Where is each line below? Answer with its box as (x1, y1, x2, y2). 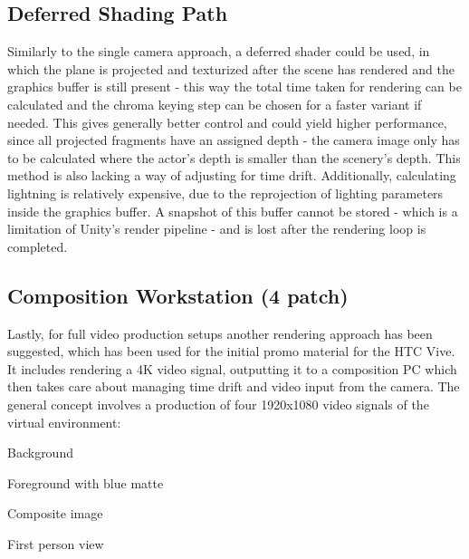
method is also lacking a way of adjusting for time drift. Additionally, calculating (7, 166, 456, 185)
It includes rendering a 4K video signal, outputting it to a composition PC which (7, 359, 457, 378)
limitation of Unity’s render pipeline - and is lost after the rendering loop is (7, 219, 426, 238)
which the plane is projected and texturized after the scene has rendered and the (7, 59, 455, 78)
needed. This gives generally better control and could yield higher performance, (7, 112, 447, 131)
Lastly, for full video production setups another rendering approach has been (7, 323, 433, 342)
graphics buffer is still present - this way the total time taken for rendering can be (7, 77, 462, 96)
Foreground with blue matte (7, 473, 164, 492)
